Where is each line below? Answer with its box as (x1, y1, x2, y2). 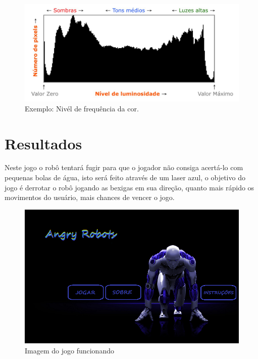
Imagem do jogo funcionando (25, 345, 114, 355)
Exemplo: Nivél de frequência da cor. (25, 103, 139, 113)
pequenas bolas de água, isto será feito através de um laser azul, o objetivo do (5, 172, 245, 183)
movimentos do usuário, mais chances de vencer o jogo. (5, 192, 175, 203)
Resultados (5, 133, 82, 153)
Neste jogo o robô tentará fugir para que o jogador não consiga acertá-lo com (5, 162, 243, 173)
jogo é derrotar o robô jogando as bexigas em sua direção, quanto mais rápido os (5, 182, 254, 192)
